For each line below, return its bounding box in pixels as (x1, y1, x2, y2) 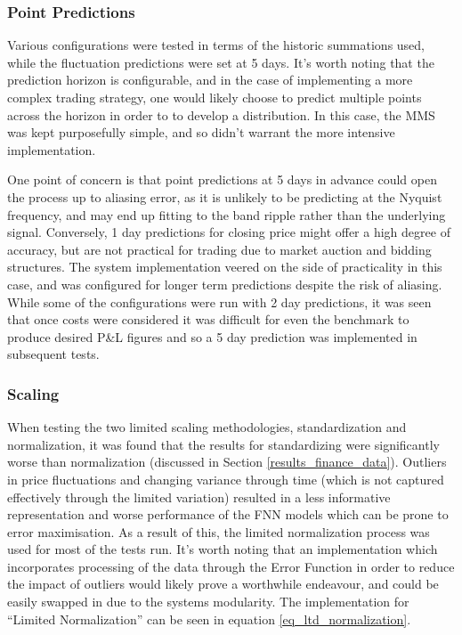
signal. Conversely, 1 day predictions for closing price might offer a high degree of (7, 223, 450, 241)
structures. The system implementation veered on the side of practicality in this (7, 257, 442, 276)
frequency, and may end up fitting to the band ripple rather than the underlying (7, 205, 446, 224)
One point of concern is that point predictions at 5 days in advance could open (7, 170, 437, 189)
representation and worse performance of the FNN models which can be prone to (7, 505, 449, 524)
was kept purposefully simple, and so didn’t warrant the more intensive (7, 123, 395, 142)
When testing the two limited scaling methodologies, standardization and (7, 418, 407, 436)
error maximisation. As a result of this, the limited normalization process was (7, 522, 430, 541)
